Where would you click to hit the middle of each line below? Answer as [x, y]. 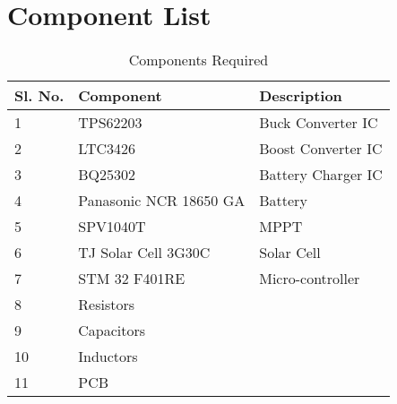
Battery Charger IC [321, 175]
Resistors [107, 305]
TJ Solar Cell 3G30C [144, 253]
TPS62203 [110, 123]
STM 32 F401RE [132, 279]
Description [301, 96]
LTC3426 [107, 149]
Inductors [108, 357]
